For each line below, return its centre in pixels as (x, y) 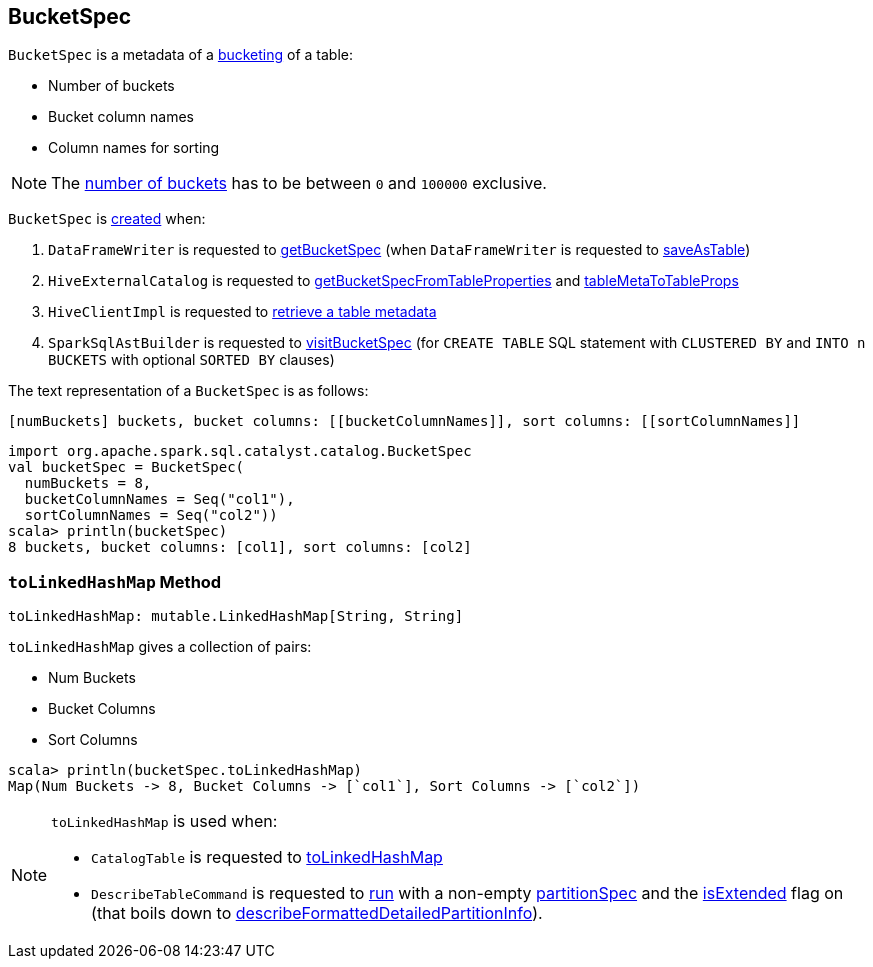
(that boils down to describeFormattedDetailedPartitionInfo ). (317, 913)
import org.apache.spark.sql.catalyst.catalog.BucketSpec (240, 451)
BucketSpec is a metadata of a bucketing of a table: (181, 55)
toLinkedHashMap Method (115, 581)
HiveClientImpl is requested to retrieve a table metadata (242, 312)
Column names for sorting (134, 148)
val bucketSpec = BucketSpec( (126, 467)
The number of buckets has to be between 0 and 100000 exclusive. (299, 183)
